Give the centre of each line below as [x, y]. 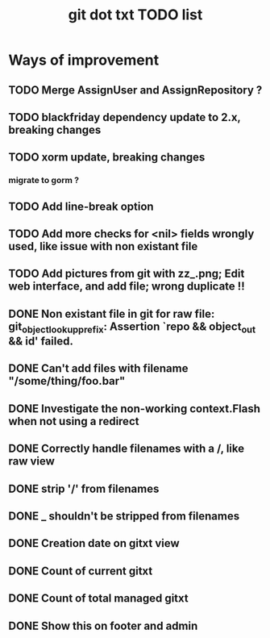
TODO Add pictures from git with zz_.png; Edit [127, 274]
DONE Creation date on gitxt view [94, 543]
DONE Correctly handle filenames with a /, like [126, 449]
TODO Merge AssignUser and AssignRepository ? [135, 90]
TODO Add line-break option [81, 206]
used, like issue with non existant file [103, 246]
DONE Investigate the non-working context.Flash [134, 409]
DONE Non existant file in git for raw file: [112, 313]
